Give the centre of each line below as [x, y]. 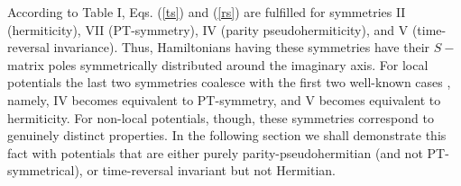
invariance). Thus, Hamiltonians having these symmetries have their [242, 47]
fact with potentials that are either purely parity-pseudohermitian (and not [215, 152]
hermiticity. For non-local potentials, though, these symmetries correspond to [221, 117]
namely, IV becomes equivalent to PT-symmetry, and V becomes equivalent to [224, 99]
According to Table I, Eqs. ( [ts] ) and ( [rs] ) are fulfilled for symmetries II [207, 12]
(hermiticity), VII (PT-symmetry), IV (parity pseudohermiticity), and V [208, 29]
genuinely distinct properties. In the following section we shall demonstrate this [227, 135]
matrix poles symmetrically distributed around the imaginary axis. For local [218, 64]
